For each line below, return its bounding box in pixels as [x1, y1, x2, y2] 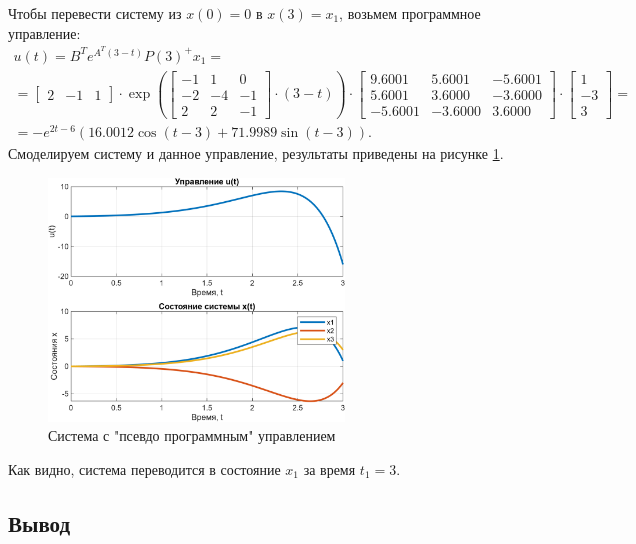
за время [303, 458, 356, 479]
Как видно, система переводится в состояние [8, 458, 281, 479]
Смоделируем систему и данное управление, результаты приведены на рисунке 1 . [8, 143, 504, 164]
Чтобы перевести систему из [8, 3, 182, 23]
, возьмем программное [339, 3, 481, 23]
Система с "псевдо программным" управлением [48, 425, 336, 446]
